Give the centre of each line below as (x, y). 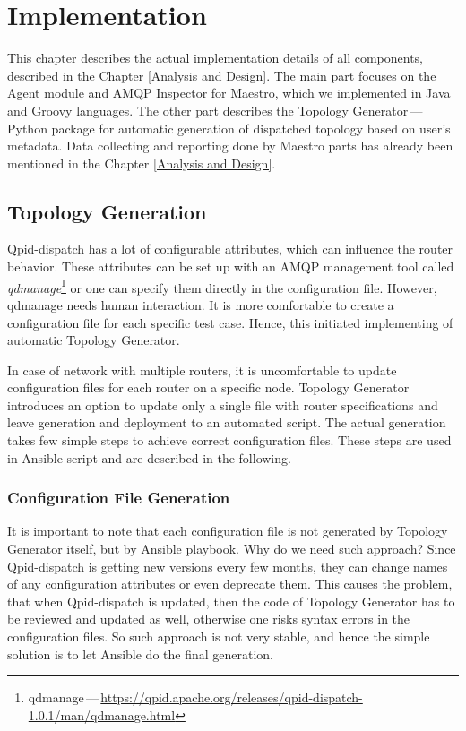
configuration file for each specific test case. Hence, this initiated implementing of (230, 322)
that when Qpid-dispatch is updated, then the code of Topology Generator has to (231, 601)
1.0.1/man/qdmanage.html (102, 714)
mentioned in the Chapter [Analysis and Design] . (142, 163)
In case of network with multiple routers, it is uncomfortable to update (202, 370)
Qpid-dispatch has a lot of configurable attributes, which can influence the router (230, 249)
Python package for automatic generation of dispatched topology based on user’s (229, 128)
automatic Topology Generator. (94, 340)
